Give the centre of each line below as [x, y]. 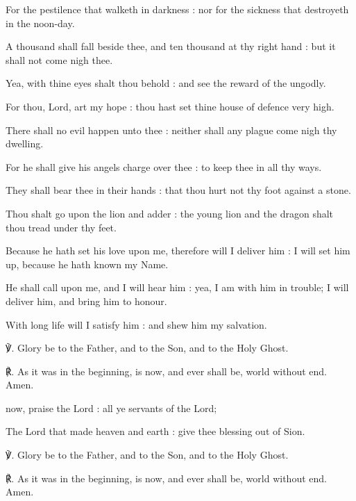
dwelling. [25, 143]
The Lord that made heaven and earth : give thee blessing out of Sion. [155, 431]
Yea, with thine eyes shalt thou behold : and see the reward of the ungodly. [166, 83]
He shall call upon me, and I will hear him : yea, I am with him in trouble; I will [177, 287]
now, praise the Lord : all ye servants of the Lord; [111, 408]
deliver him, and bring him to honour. [86, 301]
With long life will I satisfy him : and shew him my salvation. [136, 324]
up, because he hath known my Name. [87, 264]
